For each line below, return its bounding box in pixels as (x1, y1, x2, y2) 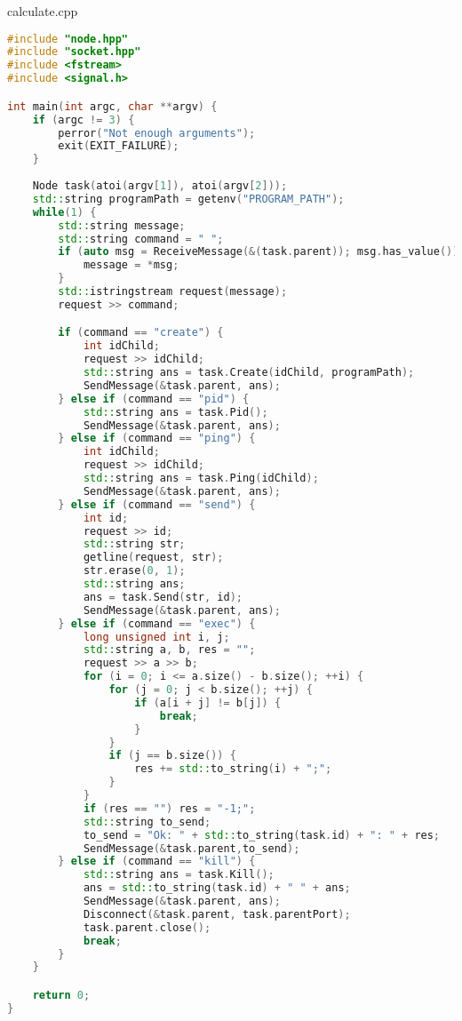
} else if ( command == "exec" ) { (58, 617, 256, 630)
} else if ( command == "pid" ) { (58, 392, 250, 405)
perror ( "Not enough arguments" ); (58, 126, 256, 140)
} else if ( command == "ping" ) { (58, 432, 256, 445)
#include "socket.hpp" (7, 45, 141, 59)
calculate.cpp (7, 2, 78, 20)
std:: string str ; (83, 538, 186, 551)
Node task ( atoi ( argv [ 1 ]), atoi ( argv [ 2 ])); (32, 179, 288, 192)
